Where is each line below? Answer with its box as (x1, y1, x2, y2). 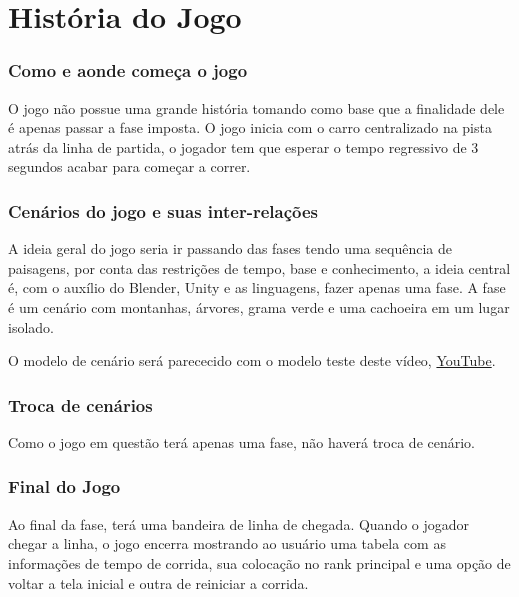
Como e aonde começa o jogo (8, 58, 248, 83)
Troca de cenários (8, 392, 153, 417)
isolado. (8, 316, 54, 337)
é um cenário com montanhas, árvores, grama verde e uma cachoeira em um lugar (8, 296, 510, 317)
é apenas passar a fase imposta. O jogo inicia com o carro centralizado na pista (8, 117, 492, 138)
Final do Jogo (8, 474, 121, 499)
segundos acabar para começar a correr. (8, 156, 251, 177)
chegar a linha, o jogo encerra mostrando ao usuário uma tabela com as (8, 533, 446, 554)
